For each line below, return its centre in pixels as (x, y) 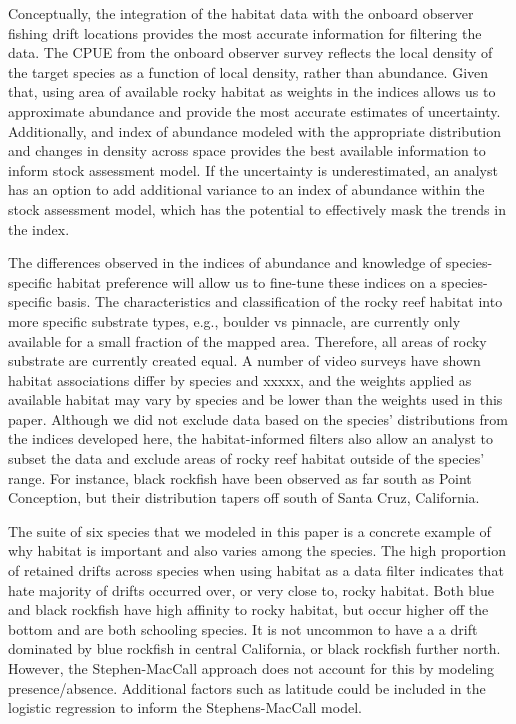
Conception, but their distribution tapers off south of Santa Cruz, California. (244, 497)
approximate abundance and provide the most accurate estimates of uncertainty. (254, 110)
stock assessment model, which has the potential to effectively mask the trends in (257, 208)
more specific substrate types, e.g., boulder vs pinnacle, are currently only (234, 320)
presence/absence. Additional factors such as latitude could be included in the (247, 687)
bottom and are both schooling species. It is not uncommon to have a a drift (243, 628)
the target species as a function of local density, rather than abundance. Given (248, 71)
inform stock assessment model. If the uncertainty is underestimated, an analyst (253, 169)
